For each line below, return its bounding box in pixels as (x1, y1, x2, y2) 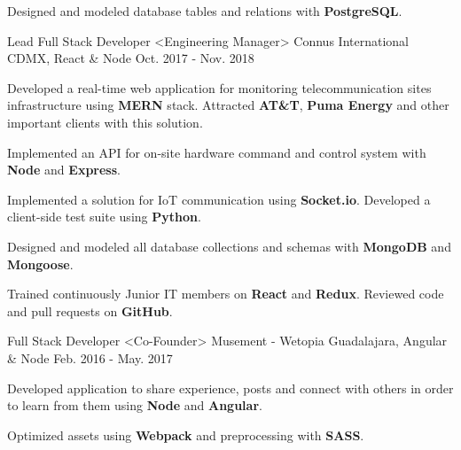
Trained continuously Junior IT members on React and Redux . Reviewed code (7, 284, 444, 303)
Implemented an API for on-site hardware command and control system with (7, 143, 426, 161)
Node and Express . (7, 160, 121, 179)
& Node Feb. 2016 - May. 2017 (7, 348, 173, 367)
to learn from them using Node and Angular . (7, 396, 262, 415)
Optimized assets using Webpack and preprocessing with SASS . (7, 425, 364, 444)
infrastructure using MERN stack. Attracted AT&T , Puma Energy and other (7, 96, 449, 114)
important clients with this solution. (7, 112, 203, 131)
